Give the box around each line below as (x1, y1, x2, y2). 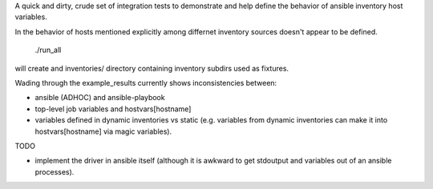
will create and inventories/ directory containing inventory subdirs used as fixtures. (14, 63, 289, 73)
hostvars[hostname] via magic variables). (34, 127, 172, 136)
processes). (34, 167, 75, 176)
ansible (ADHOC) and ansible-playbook (34, 93, 165, 103)
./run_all (34, 45, 62, 55)
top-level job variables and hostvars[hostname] (34, 104, 192, 114)
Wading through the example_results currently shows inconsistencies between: (14, 78, 277, 87)
